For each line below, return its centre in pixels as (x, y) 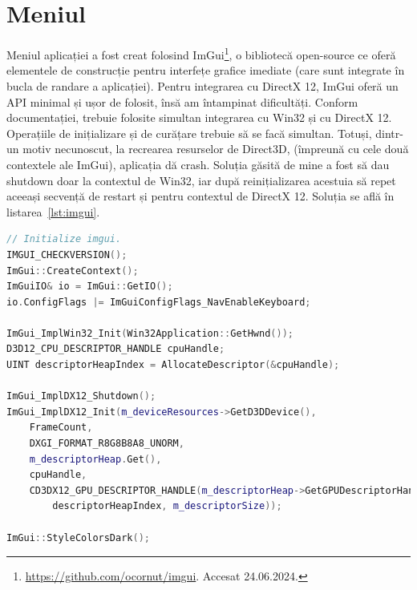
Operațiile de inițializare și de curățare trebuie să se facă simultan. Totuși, (189, 133)
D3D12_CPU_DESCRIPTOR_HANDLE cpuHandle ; (116, 349)
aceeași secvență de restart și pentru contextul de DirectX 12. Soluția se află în (200, 196)
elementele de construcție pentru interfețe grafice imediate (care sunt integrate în (206, 70)
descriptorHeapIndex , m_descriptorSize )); (167, 506)
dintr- (389, 133)
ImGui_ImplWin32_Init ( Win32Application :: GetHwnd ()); (150, 333)
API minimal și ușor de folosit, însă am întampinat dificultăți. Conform (182, 101)
